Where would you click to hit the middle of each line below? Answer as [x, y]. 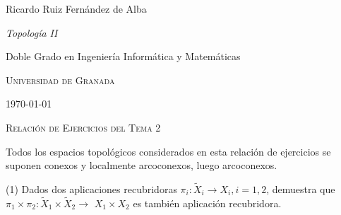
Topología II [32, 32]
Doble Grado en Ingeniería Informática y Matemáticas [123, 56]
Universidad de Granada [60, 80]
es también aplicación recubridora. [207, 203]
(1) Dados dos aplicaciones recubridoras [91, 188]
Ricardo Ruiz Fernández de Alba [76, 8]
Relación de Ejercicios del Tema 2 [83, 127]
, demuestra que [301, 188]
